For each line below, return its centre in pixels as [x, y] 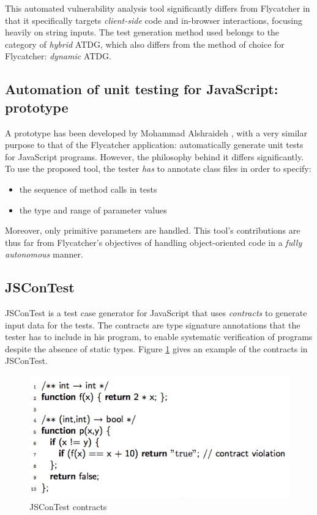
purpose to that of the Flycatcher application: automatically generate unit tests [154, 145]
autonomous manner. [44, 254]
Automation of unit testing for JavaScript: [142, 89]
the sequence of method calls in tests [88, 189]
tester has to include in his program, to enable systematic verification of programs [159, 337]
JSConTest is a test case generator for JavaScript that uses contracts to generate [156, 313]
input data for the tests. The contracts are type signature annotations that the [153, 324]
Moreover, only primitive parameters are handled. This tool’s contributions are [153, 230]
